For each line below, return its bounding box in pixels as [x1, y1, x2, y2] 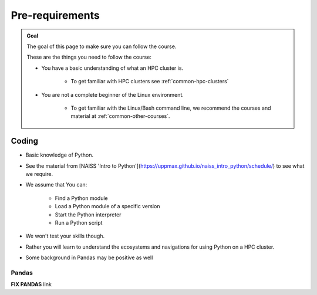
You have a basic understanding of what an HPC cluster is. [41, 65, 184, 72]
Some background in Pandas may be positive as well [25, 254, 153, 261]
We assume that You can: [25, 181, 87, 188]
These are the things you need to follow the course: [26, 53, 152, 61]
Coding [11, 136, 38, 146]
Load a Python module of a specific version [55, 203, 160, 210]
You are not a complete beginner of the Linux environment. [41, 91, 184, 98]
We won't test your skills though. [25, 232, 105, 240]
